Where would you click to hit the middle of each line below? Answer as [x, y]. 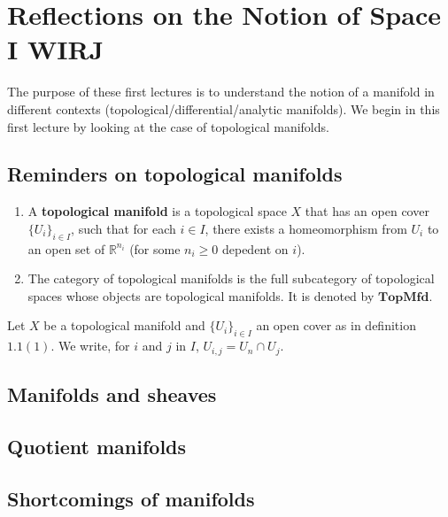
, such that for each [124, 228]
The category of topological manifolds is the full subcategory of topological [231, 278]
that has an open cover [367, 211]
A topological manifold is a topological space [157, 211]
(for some [155, 248]
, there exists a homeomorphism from [306, 228]
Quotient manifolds [97, 446]
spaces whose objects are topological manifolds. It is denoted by [201, 295]
